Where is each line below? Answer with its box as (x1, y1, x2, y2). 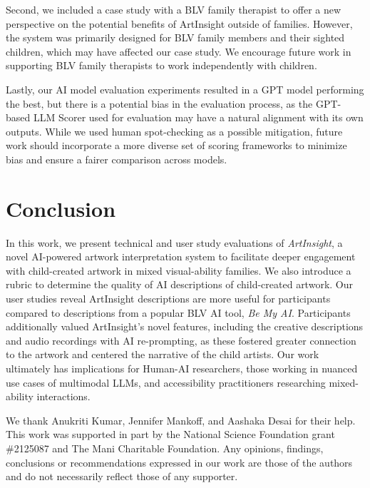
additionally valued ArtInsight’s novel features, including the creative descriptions (6, 319, 364, 334)
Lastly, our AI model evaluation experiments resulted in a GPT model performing (6, 81, 364, 96)
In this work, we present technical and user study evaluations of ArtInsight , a (6, 235, 343, 250)
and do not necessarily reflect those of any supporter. (6, 469, 238, 484)
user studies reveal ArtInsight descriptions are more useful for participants (6, 291, 331, 306)
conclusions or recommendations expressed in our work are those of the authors (6, 454, 353, 469)
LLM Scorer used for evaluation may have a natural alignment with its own (33, 110, 364, 125)
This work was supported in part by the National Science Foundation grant (6, 427, 335, 442)
